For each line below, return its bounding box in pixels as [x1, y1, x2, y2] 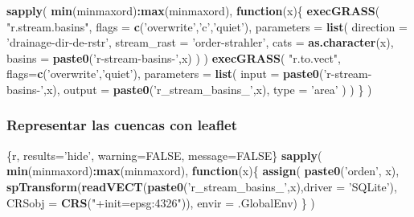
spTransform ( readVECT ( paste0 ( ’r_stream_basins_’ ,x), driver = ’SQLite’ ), [6, 178, 397, 194]
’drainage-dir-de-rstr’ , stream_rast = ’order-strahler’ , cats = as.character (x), [6, 34, 394, 51]
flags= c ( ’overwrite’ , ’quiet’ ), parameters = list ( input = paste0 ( [6, 65, 324, 82]
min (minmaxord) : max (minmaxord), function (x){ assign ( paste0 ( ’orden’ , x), [6, 162, 400, 179]
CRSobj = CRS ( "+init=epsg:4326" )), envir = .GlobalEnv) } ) [6, 194, 315, 211]
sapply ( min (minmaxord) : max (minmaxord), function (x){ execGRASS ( [6, 2, 380, 18]
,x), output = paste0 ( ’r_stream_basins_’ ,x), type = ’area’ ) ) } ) [43, 80, 372, 97]
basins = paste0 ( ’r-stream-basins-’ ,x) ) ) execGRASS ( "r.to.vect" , [6, 49, 341, 66]
